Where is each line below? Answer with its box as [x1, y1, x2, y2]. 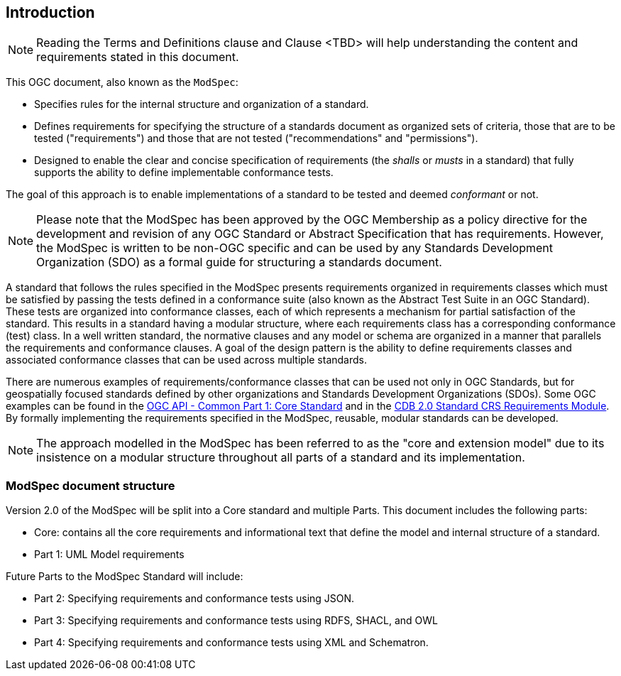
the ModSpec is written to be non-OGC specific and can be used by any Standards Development [36, 241, 554, 256]
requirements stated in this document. [36, 50, 239, 65]
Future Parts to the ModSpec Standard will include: [6, 570, 243, 583]
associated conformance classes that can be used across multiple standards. [6, 354, 368, 366]
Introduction [6, 4, 95, 21]
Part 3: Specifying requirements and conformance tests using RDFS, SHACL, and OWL [34, 614, 439, 627]
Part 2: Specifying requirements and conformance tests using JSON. [34, 592, 355, 605]
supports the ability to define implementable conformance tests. [34, 166, 334, 179]
